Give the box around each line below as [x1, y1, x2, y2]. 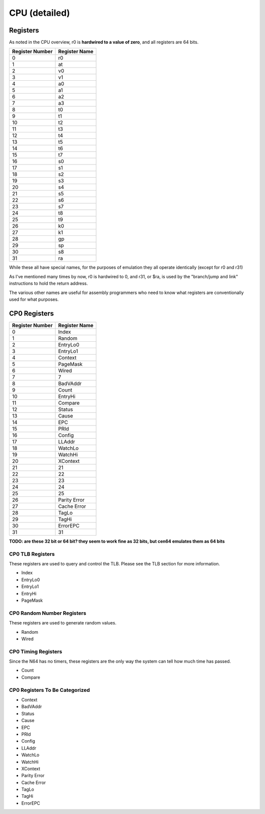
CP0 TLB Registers [9, 551, 55, 557]
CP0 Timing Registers [9, 648, 62, 655]
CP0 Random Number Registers [9, 610, 86, 617]
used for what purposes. [9, 296, 59, 302]
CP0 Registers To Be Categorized [9, 686, 90, 693]
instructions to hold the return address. [9, 281, 88, 287]
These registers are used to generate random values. [9, 620, 117, 626]
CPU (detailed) [9, 7, 70, 18]
